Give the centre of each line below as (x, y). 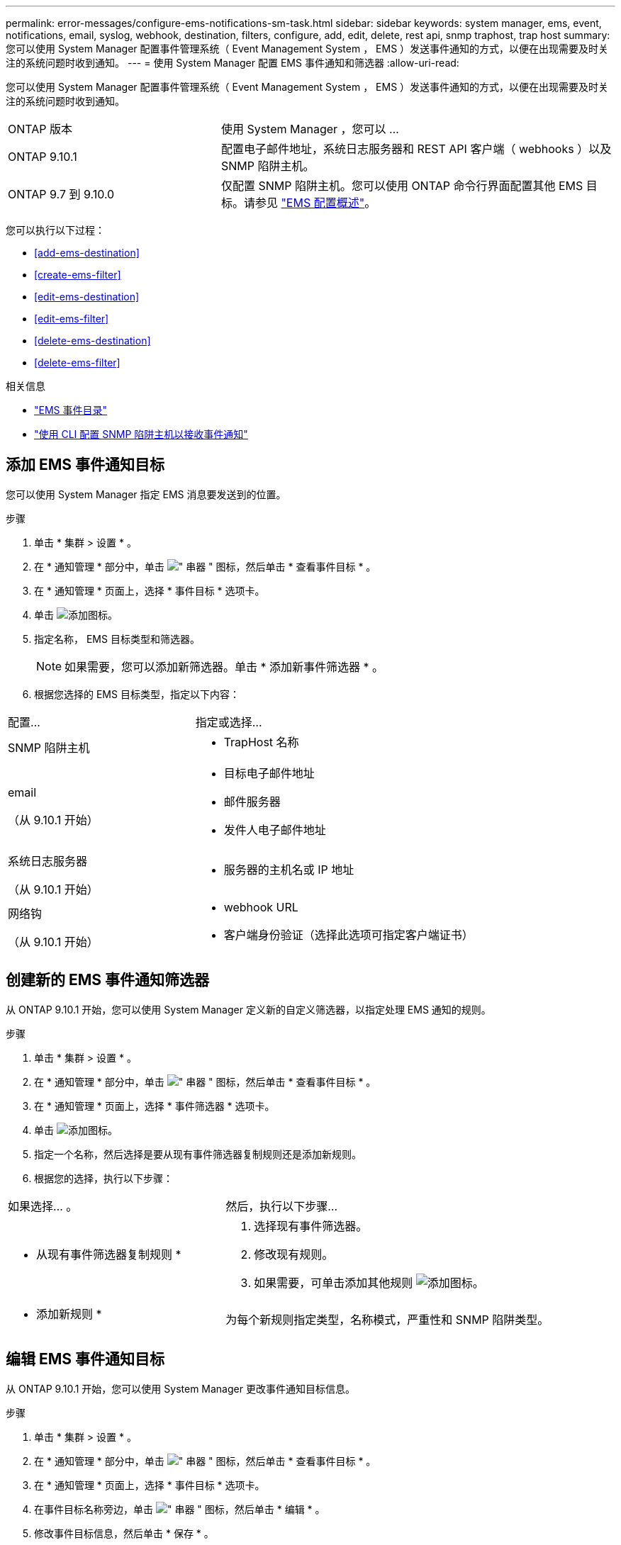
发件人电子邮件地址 (275, 830)
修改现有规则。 (294, 1254)
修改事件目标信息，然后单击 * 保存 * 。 (124, 1533)
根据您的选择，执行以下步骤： (103, 1178)
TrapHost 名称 (261, 742)
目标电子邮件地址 (269, 773)
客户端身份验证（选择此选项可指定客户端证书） (348, 934)
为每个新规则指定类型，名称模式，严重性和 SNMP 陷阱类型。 (387, 1319)
